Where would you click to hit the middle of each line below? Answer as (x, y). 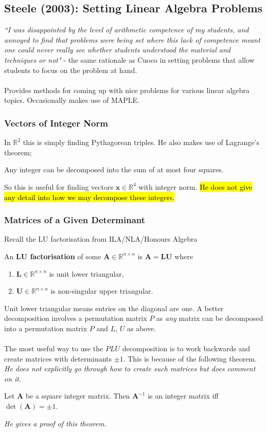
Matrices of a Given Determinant (75, 220)
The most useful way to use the (54, 348)
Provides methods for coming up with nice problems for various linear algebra (127, 90)
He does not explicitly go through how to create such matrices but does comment (130, 368)
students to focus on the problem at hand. (71, 70)
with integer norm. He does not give (195, 186)
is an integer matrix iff (183, 396)
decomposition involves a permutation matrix (76, 318)
